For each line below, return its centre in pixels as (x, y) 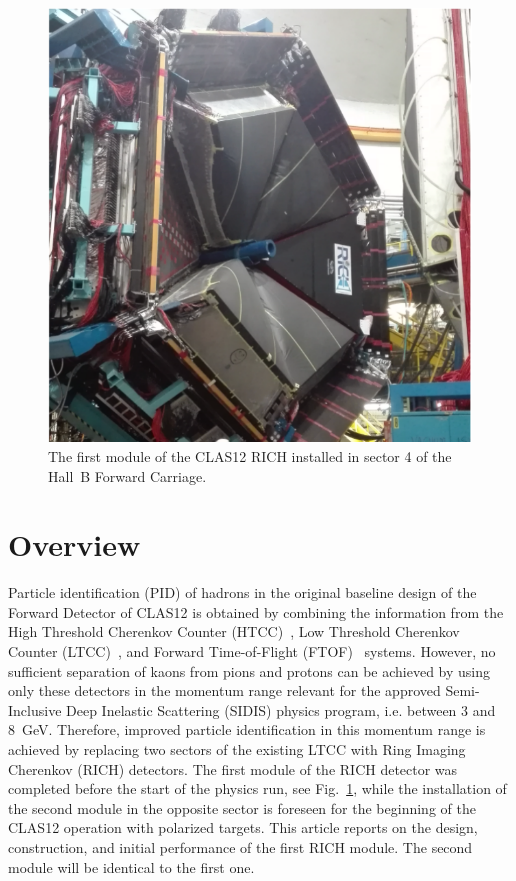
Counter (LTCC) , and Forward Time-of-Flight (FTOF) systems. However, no (252, 651)
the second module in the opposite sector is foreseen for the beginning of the (242, 807)
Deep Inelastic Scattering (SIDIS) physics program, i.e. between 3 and (281, 709)
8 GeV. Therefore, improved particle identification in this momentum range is (247, 729)
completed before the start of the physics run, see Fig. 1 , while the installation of (257, 788)
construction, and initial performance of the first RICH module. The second (240, 847)
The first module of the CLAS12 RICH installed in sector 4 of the (250, 455)
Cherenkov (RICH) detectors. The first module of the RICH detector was (233, 768)
